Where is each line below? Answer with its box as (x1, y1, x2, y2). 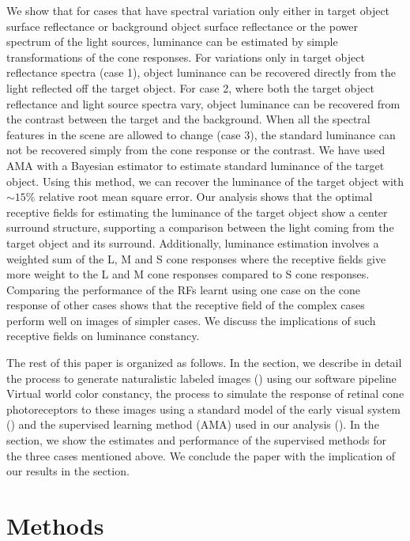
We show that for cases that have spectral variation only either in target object (6, 2, 390, 18)
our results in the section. (6, 463, 130, 479)
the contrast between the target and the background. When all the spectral (6, 111, 371, 127)
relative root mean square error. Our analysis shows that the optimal (39, 188, 373, 205)
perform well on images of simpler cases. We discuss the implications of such (6, 312, 376, 328)
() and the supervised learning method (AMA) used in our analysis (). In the (6, 416, 379, 433)
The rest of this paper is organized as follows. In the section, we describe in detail (6, 354, 402, 371)
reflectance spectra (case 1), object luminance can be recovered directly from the (6, 64, 397, 81)
